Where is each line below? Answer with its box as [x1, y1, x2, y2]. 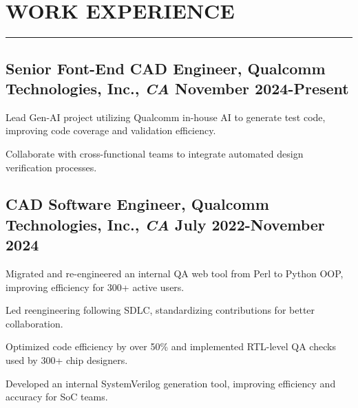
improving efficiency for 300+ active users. [6, 279, 185, 294]
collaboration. [6, 316, 63, 330]
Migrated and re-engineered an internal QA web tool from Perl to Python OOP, [6, 266, 344, 281]
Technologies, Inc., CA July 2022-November [6, 213, 325, 235]
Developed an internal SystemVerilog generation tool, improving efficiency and [6, 376, 336, 390]
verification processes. [6, 160, 97, 174]
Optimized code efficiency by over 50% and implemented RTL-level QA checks [6, 339, 336, 354]
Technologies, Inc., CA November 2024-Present [6, 77, 349, 98]
